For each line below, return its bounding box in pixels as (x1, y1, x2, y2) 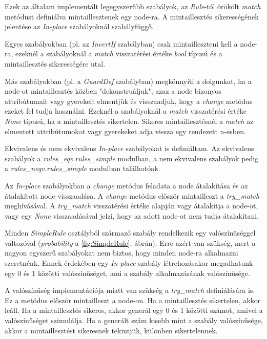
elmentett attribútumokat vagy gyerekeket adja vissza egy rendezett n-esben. (5, 125, 246, 136)
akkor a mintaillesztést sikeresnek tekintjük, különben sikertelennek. (5, 325, 218, 335)
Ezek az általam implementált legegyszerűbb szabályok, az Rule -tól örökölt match (5, 1, 261, 11)
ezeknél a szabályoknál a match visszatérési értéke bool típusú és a (15, 48, 222, 59)
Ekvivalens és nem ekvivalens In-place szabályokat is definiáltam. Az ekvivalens (5, 143, 254, 154)
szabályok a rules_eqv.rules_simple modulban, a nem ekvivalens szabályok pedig (5, 153, 259, 163)
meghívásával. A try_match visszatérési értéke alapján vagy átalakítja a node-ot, (5, 200, 258, 211)
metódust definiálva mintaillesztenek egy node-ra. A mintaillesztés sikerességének (5, 11, 259, 22)
